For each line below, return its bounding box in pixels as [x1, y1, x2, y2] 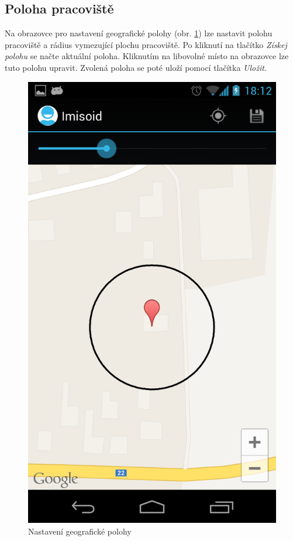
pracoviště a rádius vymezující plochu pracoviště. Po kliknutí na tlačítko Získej [5, 38, 287, 50]
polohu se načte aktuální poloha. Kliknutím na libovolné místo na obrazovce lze [5, 50, 289, 62]
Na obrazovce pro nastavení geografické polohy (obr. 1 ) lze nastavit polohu [5, 27, 273, 39]
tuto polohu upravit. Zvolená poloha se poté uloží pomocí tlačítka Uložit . [5, 61, 267, 73]
